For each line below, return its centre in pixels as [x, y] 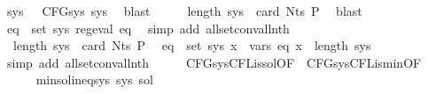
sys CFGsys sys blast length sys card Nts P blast [184, 11]
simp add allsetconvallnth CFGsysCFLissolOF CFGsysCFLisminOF [214, 62]
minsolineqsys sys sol [94, 80]
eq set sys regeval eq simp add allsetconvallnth [148, 28]
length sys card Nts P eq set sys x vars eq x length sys [192, 45]
